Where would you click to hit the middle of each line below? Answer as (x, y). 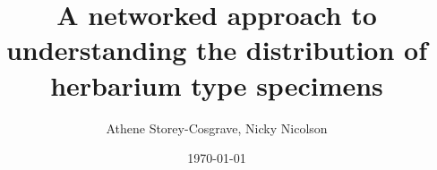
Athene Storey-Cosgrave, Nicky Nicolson (217, 127)
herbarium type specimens (217, 85)
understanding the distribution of (217, 50)
